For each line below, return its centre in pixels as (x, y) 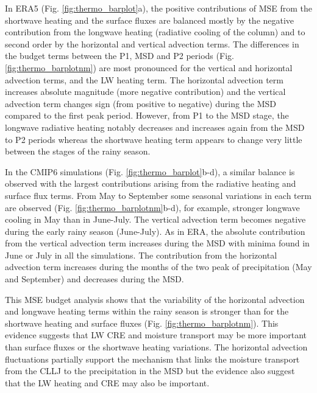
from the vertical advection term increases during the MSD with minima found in (157, 243)
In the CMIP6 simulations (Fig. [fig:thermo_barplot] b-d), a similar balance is (150, 171)
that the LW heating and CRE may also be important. (107, 382)
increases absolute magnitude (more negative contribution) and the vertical (145, 92)
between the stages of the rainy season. (78, 151)
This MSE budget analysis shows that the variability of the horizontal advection (155, 299)
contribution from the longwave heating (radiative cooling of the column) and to (155, 32)
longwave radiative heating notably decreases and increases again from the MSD (155, 127)
